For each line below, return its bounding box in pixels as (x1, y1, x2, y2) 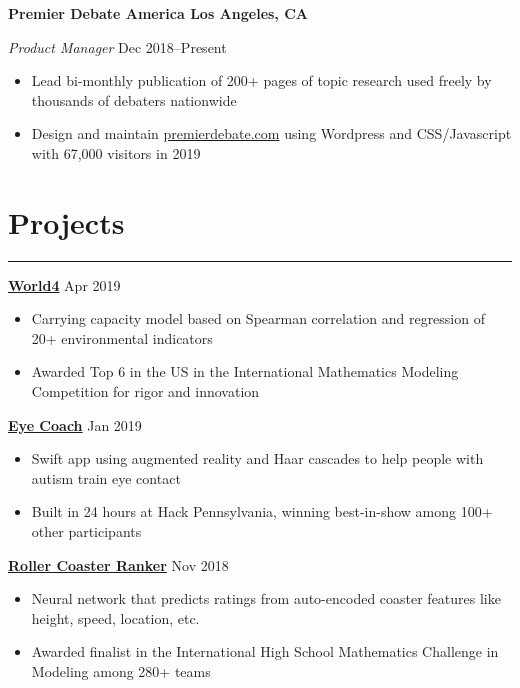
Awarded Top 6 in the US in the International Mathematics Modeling (31, 361, 459, 382)
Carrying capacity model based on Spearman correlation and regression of (31, 308, 485, 329)
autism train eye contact (31, 467, 181, 488)
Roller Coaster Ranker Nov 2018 (8, 554, 229, 575)
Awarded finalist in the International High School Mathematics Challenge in (31, 641, 499, 662)
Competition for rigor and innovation (31, 381, 260, 402)
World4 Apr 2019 (8, 274, 121, 295)
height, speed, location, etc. (31, 607, 200, 628)
